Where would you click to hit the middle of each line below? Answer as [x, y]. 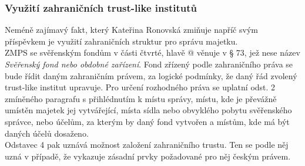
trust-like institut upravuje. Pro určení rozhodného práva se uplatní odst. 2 [140, 87]
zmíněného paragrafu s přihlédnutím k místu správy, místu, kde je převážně [141, 98]
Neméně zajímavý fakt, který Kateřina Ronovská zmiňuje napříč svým [131, 30]
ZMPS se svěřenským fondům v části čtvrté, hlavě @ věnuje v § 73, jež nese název [152, 52]
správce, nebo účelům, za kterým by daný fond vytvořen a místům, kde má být [147, 121]
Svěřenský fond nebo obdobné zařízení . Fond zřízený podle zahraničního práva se [149, 64]
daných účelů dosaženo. [47, 133]
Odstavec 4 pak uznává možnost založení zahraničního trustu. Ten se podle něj [147, 145]
